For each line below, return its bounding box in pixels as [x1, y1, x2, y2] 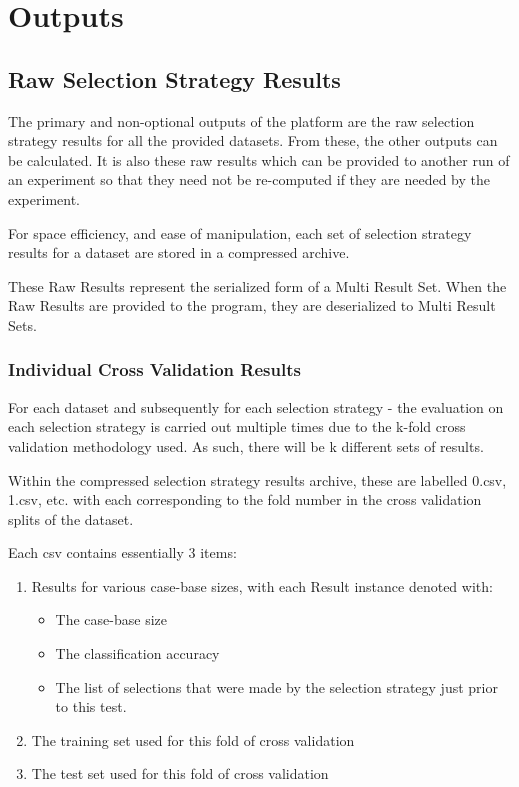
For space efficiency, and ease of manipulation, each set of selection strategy [8, 222, 472, 243]
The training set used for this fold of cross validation [31, 729, 355, 750]
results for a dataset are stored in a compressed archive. [8, 242, 350, 263]
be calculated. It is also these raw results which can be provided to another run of [8, 149, 510, 170]
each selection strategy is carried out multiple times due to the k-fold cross [8, 416, 466, 437]
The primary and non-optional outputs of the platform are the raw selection [8, 110, 475, 131]
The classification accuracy [55, 643, 220, 664]
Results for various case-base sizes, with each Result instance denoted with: [31, 575, 493, 596]
